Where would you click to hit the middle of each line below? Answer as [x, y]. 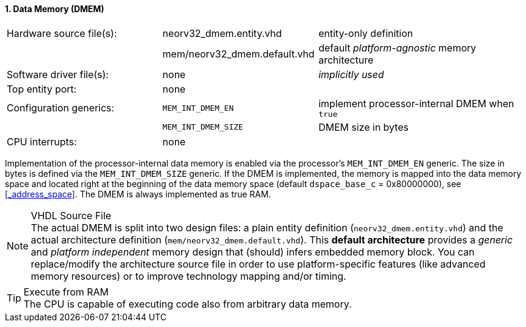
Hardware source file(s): [62, 33]
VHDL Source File [71, 215]
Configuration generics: [61, 108]
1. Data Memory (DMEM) [55, 9]
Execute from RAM [66, 292]
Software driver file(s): [58, 74]
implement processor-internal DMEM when [416, 103]
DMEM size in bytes [363, 127]
